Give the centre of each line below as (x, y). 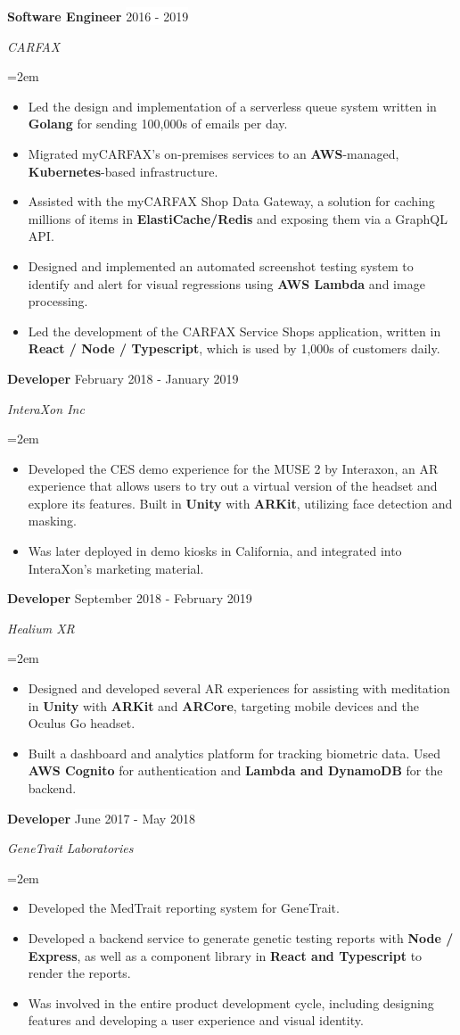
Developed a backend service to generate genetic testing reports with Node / (241, 937)
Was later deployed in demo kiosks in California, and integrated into (215, 551)
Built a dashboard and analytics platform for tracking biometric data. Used (234, 753)
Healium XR (41, 628)
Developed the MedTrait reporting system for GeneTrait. (184, 908)
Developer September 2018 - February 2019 (130, 598)
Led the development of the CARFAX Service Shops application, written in (234, 331)
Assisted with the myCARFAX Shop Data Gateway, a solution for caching (231, 201)
